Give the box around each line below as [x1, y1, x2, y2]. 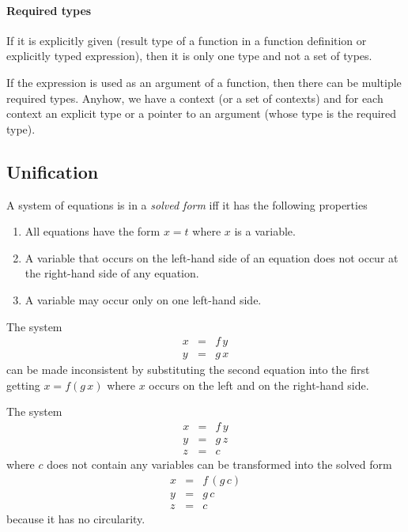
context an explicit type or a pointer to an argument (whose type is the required [6, 105, 397, 122]
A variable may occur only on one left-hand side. [25, 291, 262, 308]
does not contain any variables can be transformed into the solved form [47, 456, 392, 473]
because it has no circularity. [6, 510, 145, 526]
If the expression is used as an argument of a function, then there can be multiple [6, 74, 402, 90]
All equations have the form [25, 223, 161, 240]
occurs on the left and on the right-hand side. [149, 376, 369, 393]
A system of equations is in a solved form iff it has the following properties [6, 196, 368, 213]
